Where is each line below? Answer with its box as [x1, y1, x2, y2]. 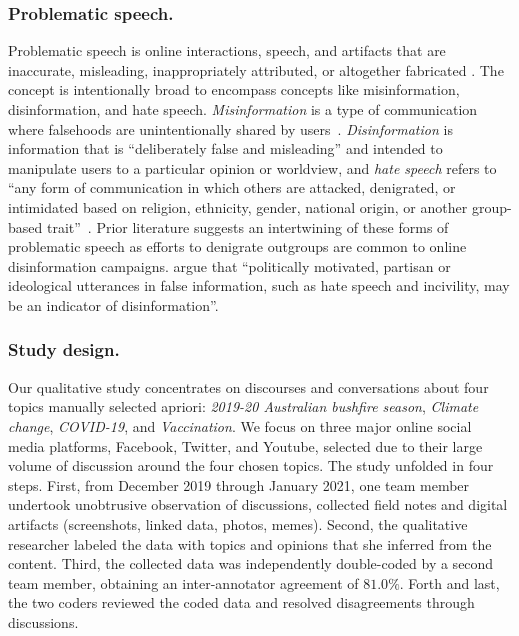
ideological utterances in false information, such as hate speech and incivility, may [8, 275, 510, 296]
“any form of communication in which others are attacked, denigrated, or [8, 177, 456, 198]
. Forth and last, [399, 572, 500, 593]
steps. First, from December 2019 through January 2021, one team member [8, 474, 470, 495]
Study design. [8, 337, 120, 362]
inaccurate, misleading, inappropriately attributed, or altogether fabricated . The [8, 59, 504, 80]
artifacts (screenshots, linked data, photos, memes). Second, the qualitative [8, 513, 468, 534]
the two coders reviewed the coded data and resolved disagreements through [8, 592, 475, 613]
